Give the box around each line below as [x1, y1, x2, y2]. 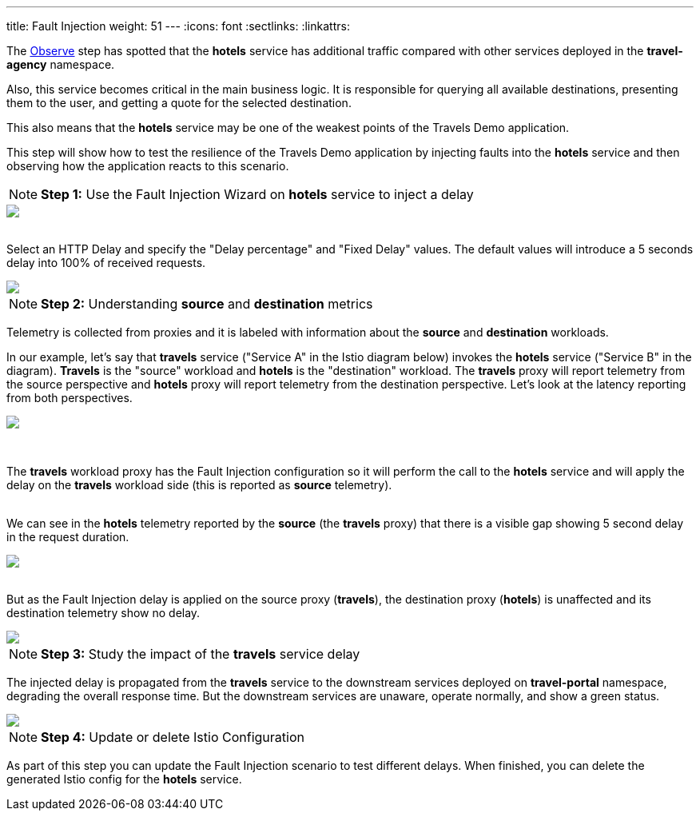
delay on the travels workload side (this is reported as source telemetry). [6, 478, 392, 492]
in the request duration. [6, 530, 129, 544]
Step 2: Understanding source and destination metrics [41, 296, 373, 312]
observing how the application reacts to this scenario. [6, 159, 289, 173]
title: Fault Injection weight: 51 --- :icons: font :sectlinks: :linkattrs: [6, 19, 350, 33]
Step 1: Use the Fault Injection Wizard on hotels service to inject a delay [41, 186, 474, 202]
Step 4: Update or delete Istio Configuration [41, 729, 304, 745]
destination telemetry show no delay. [6, 606, 201, 620]
